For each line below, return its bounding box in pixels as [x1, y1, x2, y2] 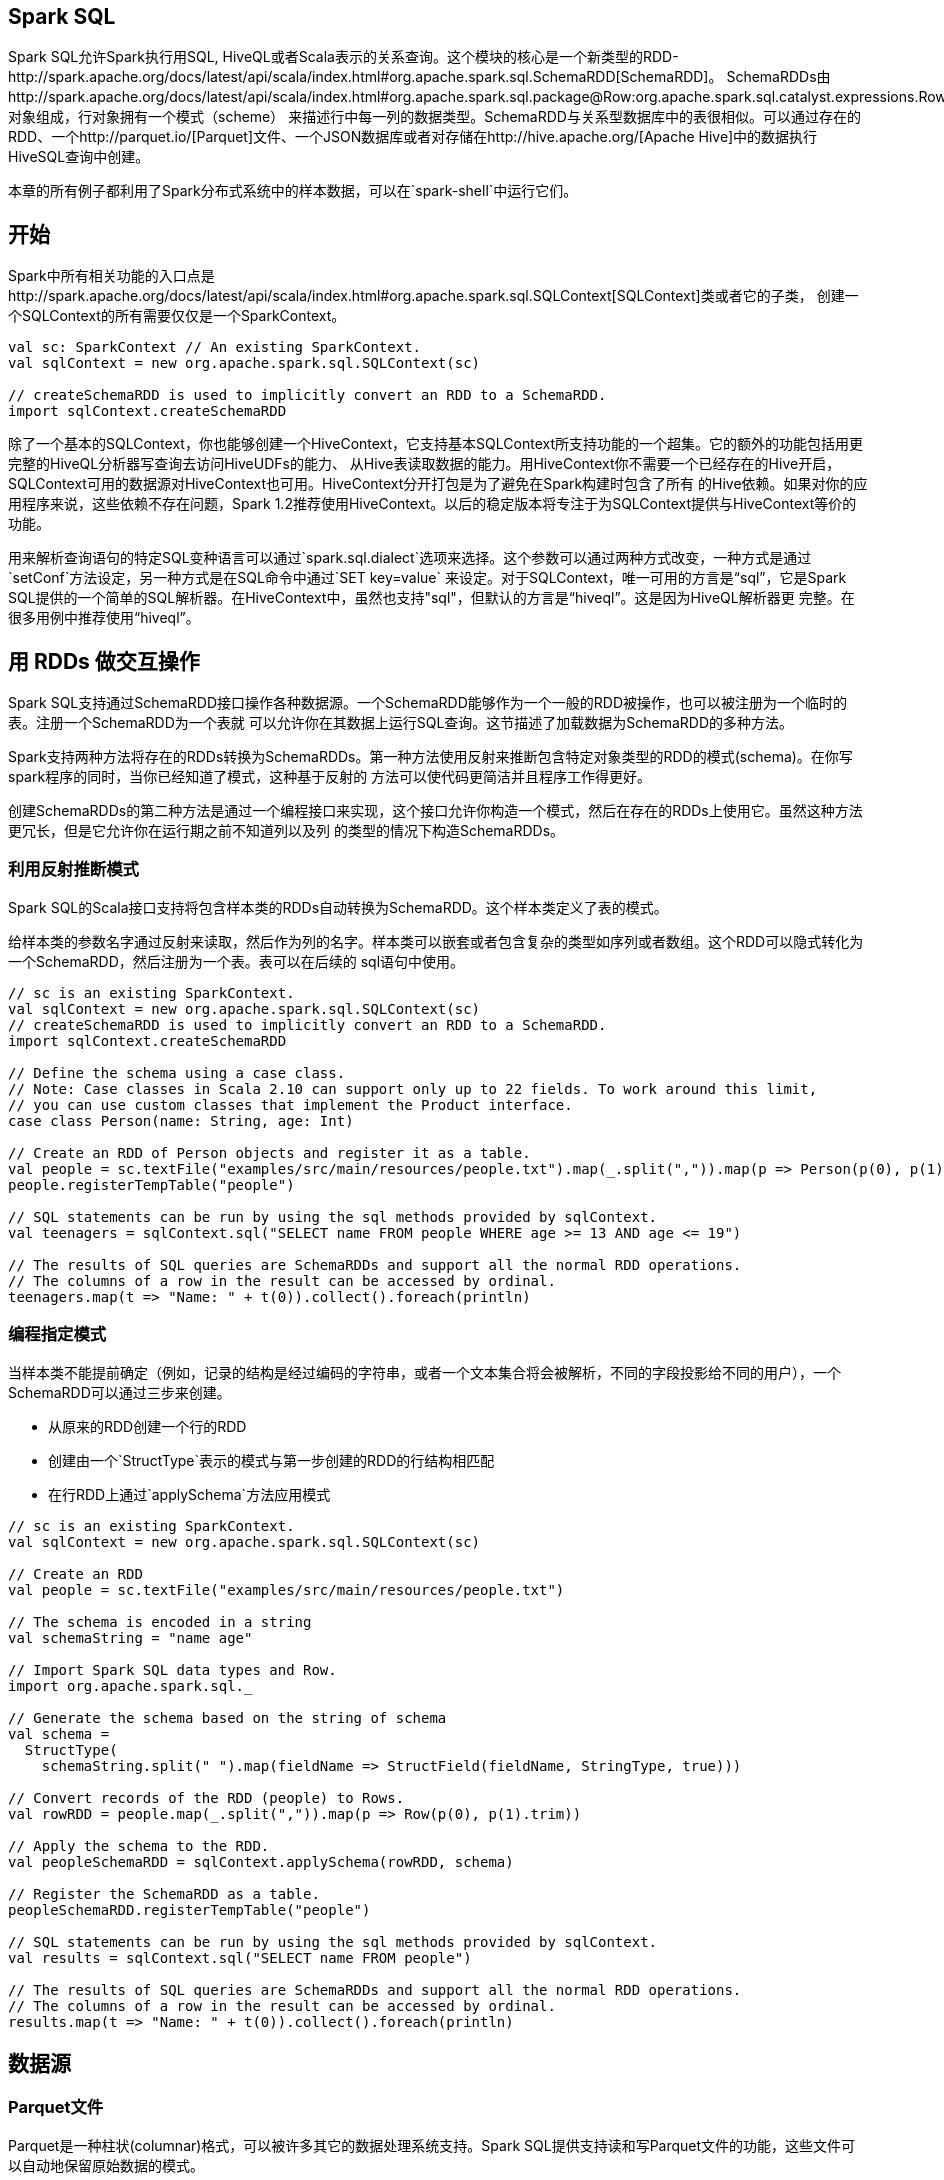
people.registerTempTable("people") [8, 1176, 295, 1193]
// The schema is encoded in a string [8, 1613, 312, 1630]
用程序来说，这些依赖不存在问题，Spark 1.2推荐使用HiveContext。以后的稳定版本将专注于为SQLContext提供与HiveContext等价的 [8, 495, 857, 513]
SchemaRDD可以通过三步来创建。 [8, 1383, 231, 1401]
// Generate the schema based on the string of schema [8, 1709, 447, 1726]
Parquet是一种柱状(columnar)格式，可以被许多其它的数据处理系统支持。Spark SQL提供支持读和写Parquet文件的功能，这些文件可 [8, 2136, 856, 2154]
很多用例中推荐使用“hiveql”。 [8, 609, 200, 627]
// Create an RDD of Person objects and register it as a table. [8, 1144, 531, 1161]
